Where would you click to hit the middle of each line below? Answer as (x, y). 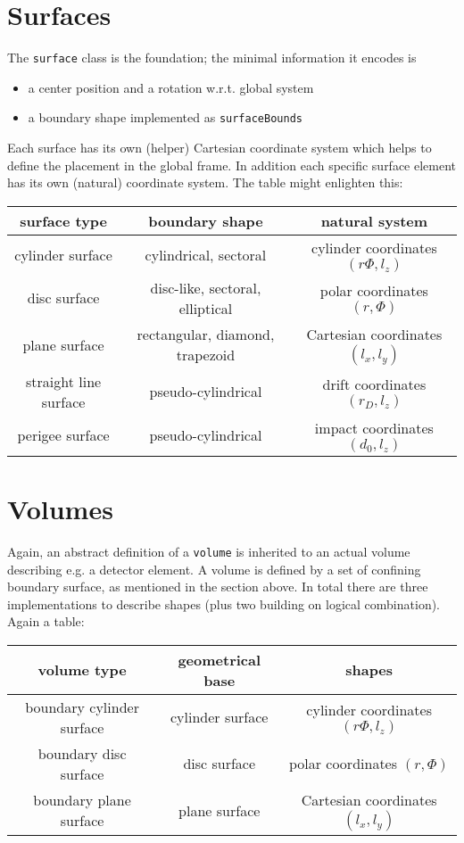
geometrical (220, 659)
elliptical (206, 308)
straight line (64, 381)
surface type (64, 220)
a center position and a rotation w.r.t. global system (171, 87)
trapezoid (206, 355)
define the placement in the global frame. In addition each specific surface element (232, 165)
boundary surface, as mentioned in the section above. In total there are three (218, 587)
